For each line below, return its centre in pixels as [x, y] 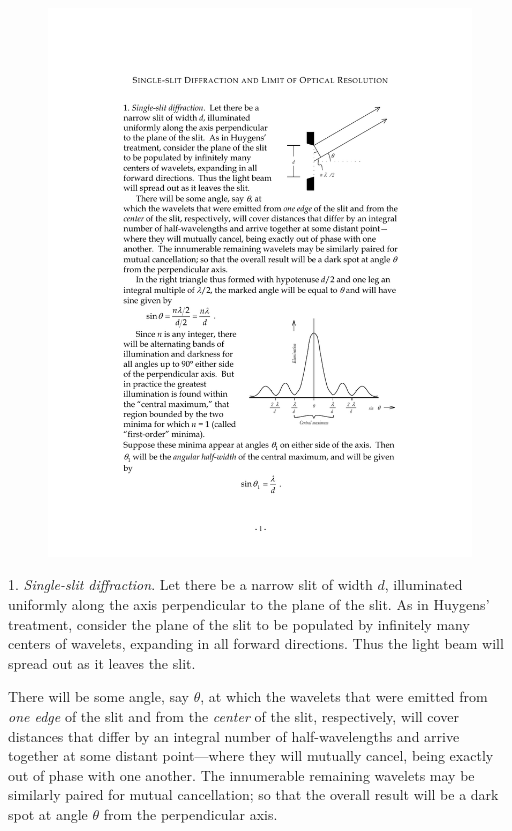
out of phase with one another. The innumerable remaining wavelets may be [241, 774]
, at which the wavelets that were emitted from [344, 696]
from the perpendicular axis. [190, 814]
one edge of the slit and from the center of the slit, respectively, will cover [233, 716]
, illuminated [423, 584]
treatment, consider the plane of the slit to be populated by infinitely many [239, 623]
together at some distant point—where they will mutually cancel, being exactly [251, 755]
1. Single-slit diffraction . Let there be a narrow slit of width [190, 584]
